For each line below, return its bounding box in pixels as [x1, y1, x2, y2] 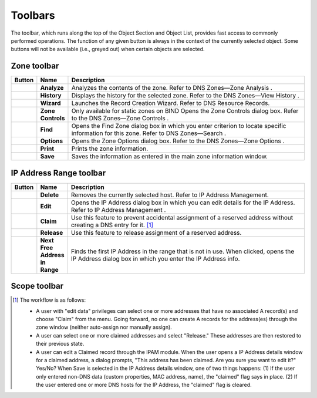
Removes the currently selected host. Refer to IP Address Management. [70, 191, 269, 199]
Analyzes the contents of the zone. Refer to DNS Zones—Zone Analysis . [71, 84, 272, 92]
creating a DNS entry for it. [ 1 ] [70, 221, 154, 229]
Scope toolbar [11, 281, 64, 291]
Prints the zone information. [71, 144, 149, 153]
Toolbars [11, 9, 55, 22]
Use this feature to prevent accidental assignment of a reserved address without [70, 213, 294, 221]
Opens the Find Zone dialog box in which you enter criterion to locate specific [71, 122, 286, 130]
